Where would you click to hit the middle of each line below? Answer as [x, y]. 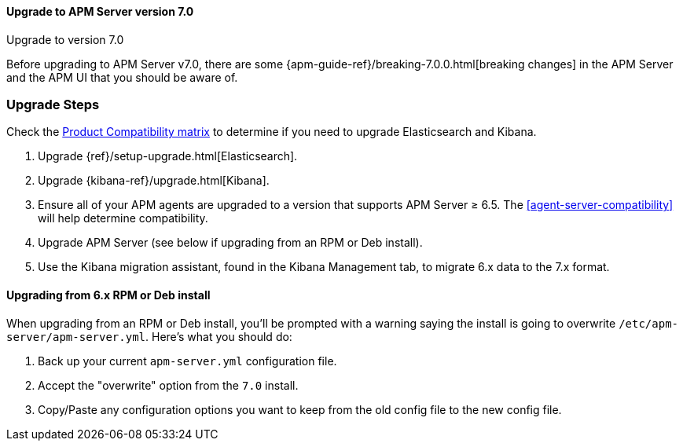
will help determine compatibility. [123, 218]
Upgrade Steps [53, 104]
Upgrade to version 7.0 [65, 39]
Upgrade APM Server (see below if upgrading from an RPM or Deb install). [230, 243]
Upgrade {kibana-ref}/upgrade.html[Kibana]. [154, 181]
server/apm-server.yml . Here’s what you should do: [149, 336]
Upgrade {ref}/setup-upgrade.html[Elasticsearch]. [168, 156]
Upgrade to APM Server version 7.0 [100, 11]
